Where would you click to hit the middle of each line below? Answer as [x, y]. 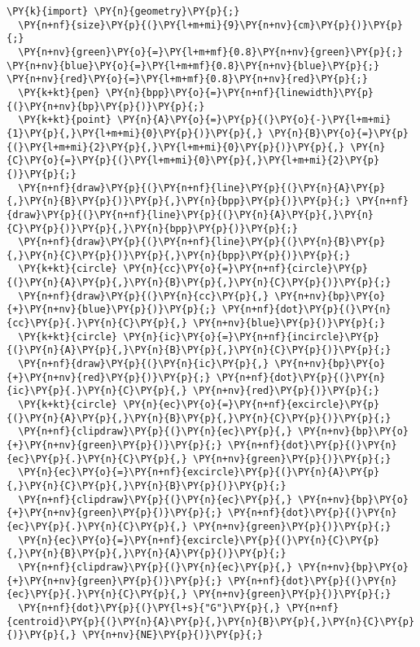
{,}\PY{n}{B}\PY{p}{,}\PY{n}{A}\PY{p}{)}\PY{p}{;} [147, 554]
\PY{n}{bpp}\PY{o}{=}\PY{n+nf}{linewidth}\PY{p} [240, 92]
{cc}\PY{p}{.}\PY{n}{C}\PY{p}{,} [97, 323]
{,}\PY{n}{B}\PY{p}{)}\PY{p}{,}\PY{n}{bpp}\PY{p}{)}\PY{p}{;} [179, 201]
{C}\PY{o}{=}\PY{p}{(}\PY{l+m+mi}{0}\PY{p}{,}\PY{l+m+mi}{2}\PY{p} [193, 161]
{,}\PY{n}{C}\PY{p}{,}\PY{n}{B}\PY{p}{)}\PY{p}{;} [147, 485]
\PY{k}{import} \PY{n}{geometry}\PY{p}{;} [123, 11]
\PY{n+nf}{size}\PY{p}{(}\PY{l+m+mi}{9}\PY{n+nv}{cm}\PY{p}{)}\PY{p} [210, 25]
